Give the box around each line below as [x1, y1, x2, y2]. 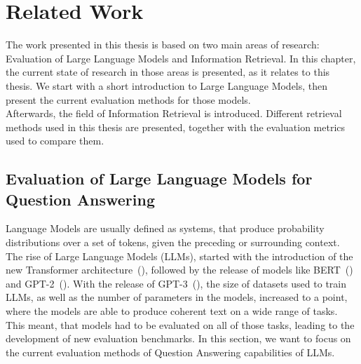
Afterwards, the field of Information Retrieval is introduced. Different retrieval [6, 106, 342, 121]
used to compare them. [6, 133, 104, 148]
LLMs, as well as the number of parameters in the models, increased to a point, [6, 290, 348, 304]
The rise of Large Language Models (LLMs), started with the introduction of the [6, 248, 353, 263]
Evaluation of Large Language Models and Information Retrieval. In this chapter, [6, 50, 356, 65]
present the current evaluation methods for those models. [6, 92, 251, 107]
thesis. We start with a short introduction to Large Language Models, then [6, 78, 328, 93]
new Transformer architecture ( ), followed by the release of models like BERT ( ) [6, 262, 353, 277]
